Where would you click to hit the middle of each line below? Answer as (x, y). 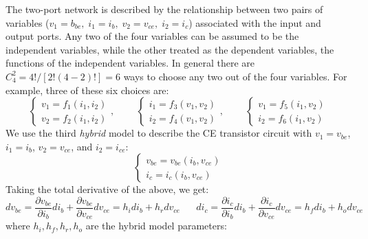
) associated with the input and (255, 22)
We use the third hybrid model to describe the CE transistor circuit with (159, 133)
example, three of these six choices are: (87, 90)
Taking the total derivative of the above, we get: (107, 189)
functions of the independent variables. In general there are (130, 63)
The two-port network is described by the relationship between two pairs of (164, 9)
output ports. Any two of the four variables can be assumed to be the (152, 36)
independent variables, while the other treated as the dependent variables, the (170, 49)
